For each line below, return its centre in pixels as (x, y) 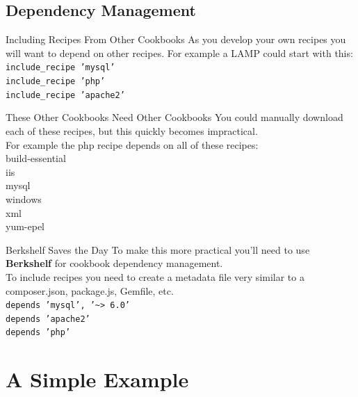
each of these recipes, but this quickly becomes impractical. (132, 131)
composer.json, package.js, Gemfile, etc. (90, 290)
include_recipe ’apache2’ (65, 95)
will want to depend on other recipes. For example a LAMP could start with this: (179, 52)
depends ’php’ (38, 333)
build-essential (36, 158)
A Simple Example (97, 379)
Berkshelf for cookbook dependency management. (114, 263)
